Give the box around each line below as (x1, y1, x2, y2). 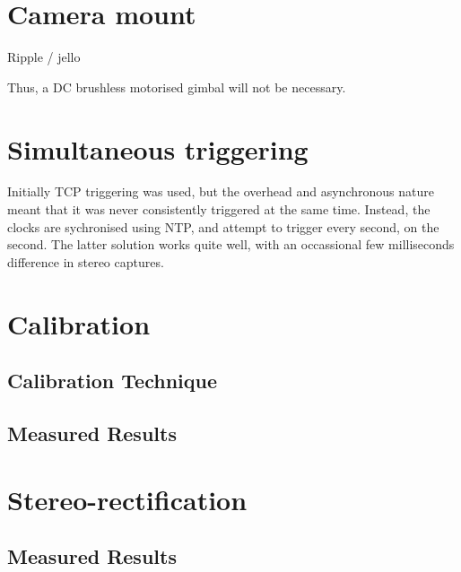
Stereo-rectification (7, 481, 248, 517)
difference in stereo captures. (7, 252, 164, 271)
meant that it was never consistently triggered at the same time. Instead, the (7, 200, 431, 219)
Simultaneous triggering (7, 130, 309, 167)
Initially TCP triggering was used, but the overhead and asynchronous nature (7, 182, 434, 201)
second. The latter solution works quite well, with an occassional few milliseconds (7, 235, 455, 254)
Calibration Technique (7, 367, 218, 394)
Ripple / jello (7, 48, 81, 66)
